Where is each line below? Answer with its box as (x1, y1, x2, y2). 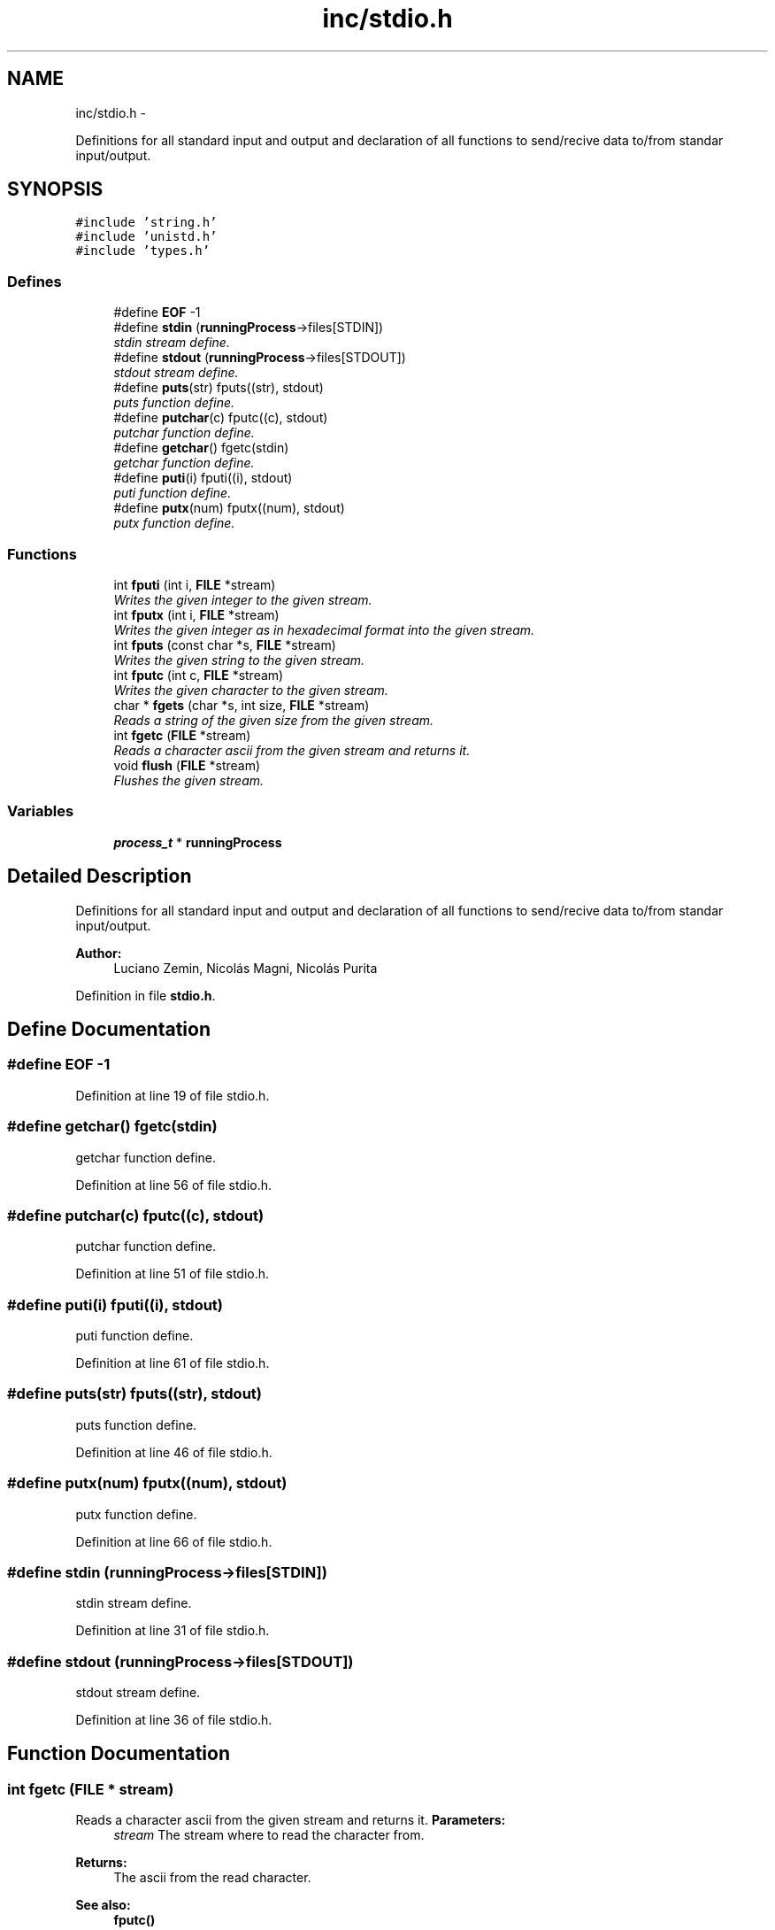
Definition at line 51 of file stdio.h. (75, 1266, 270, 1282)
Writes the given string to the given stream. (113, 652, 365, 668)
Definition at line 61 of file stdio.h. (75, 1355, 270, 1370)
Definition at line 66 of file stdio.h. (75, 1533, 272, 1549)
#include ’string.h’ (75, 215, 218, 230)
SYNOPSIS (7, 178, 104, 201)
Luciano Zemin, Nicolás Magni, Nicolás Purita (113, 960, 378, 976)
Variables (7, 802, 74, 821)
